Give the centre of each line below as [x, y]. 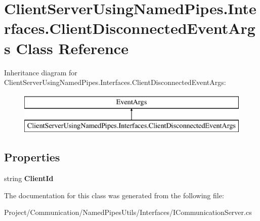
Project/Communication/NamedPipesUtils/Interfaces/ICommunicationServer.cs [128, 212]
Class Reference [72, 48]
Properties [32, 157]
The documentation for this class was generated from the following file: [114, 195]
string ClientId [29, 178]
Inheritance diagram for [41, 72]
